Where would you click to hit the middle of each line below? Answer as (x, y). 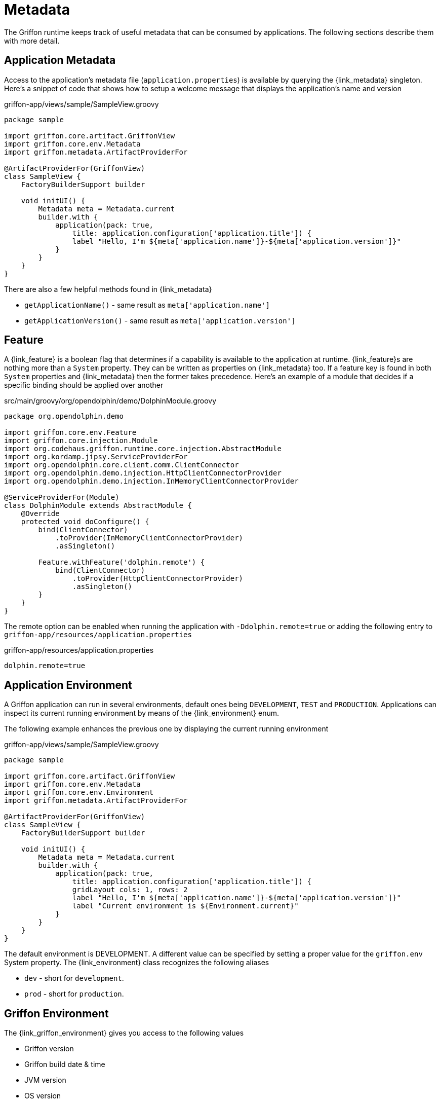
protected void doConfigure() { (85, 522)
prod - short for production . (74, 994)
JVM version (45, 1080)
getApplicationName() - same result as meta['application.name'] (147, 305)
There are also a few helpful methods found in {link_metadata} (108, 289)
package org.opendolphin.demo (64, 416)
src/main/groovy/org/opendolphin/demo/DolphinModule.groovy (110, 401)
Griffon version (49, 1049)
